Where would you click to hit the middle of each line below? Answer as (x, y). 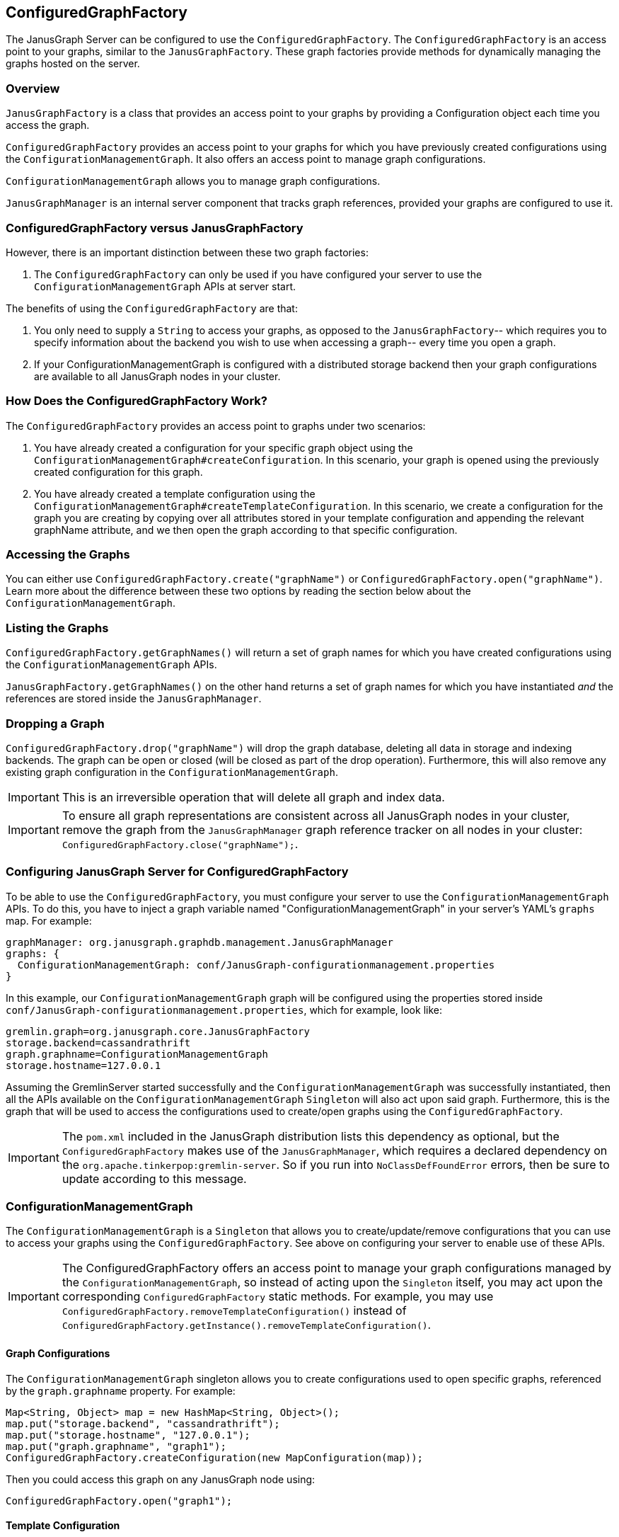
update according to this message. (154, 1178)
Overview (33, 88)
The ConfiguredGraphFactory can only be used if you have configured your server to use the (258, 274)
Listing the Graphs (57, 628)
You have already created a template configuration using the (175, 493)
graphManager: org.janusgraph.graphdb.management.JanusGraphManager (199, 942)
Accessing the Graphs (68, 555)
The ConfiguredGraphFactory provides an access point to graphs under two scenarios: (216, 425)
